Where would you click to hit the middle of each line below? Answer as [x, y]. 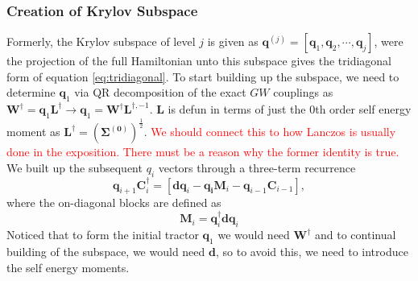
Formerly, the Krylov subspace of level [101, 41]
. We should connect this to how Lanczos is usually [270, 132]
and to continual [355, 235]
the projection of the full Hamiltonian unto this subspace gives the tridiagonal [199, 61]
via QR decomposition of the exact [160, 92]
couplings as [303, 92]
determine [31, 92]
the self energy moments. [68, 267]
